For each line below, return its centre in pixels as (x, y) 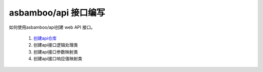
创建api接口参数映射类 (56, 52)
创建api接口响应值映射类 (58, 59)
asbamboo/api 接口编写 (57, 13)
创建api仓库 (45, 38)
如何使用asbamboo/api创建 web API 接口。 (52, 27)
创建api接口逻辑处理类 (56, 45)
